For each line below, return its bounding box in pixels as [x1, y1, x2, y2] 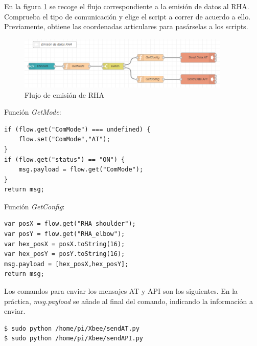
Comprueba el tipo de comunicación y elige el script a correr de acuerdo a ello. [4, 11, 251, 21]
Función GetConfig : [4, 201, 65, 211]
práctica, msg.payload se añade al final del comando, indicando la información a [4, 295, 253, 306]
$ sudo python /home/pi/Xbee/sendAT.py [4, 325, 139, 332]
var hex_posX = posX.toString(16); [4, 240, 125, 248]
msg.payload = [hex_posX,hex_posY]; [4, 260, 129, 268]
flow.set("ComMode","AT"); [18, 136, 110, 143]
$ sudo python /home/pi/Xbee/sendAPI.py [4, 335, 144, 342]
